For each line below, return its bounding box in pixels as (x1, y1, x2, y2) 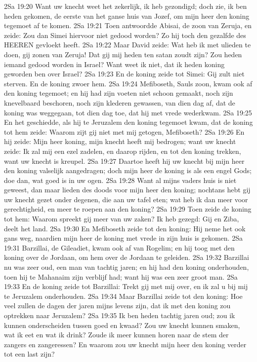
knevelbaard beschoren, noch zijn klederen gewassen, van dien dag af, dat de (4, 97, 235, 108)
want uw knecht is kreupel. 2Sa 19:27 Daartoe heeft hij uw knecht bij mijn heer (4, 155, 245, 166)
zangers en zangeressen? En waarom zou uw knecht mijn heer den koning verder (4, 339, 247, 349)
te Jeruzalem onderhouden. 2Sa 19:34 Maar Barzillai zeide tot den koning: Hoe (4, 290, 243, 301)
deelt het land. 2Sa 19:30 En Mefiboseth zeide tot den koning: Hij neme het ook (4, 223, 246, 233)
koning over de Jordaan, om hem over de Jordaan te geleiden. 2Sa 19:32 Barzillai (4, 252, 249, 262)
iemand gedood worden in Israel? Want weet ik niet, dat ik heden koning (4, 59, 225, 69)
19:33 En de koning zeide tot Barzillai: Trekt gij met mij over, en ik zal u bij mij (4, 281, 248, 291)
